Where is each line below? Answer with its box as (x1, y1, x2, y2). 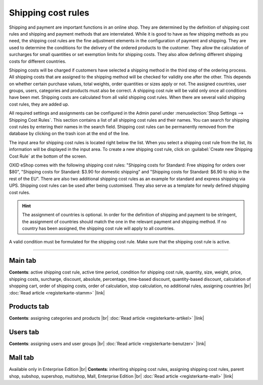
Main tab (9, 257, 37, 265)
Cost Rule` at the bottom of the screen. (9, 153, 87, 159)
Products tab (9, 302, 49, 311)
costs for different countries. (9, 58, 67, 64)
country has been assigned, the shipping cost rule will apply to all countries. (22, 225, 175, 231)
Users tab (9, 328, 39, 336)
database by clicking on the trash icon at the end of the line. (9, 130, 130, 136)
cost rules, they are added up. (9, 101, 69, 107)
